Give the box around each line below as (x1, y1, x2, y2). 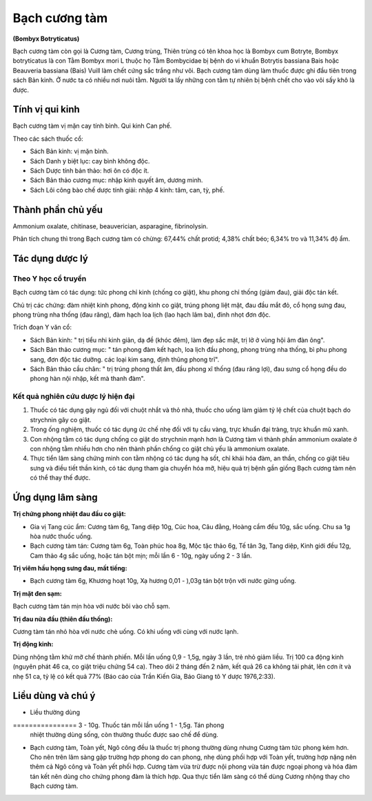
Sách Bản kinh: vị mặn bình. (30, 147, 109, 155)
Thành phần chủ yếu (12, 204, 103, 215)
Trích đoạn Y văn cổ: (12, 323, 72, 331)
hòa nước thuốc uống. (30, 532, 93, 540)
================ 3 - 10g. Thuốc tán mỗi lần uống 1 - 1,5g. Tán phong (12, 721, 225, 729)
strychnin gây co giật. (30, 415, 92, 424)
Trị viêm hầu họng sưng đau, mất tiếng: (12, 564, 127, 573)
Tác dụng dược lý (12, 253, 89, 264)
